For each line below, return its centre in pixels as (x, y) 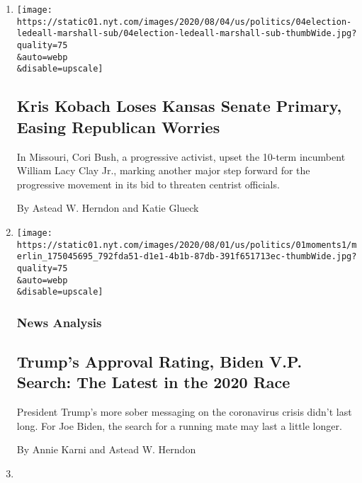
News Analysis (59, 322)
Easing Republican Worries (118, 126)
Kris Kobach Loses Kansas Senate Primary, (179, 106)
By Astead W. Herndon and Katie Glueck (108, 208)
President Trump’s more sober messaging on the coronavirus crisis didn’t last (184, 412)
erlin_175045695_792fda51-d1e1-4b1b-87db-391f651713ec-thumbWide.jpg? (187, 257)
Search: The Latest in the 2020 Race (153, 382)
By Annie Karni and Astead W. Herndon (106, 449)
